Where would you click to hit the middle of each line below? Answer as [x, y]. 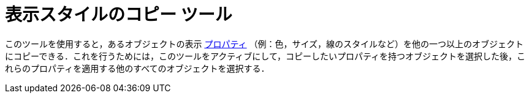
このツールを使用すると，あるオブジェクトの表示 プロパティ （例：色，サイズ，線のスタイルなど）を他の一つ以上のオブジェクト [264, 43]
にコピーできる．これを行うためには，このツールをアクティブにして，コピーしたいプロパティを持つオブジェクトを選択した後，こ [265, 56]
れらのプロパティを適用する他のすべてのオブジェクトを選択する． [137, 68]
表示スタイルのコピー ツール [119, 15]
